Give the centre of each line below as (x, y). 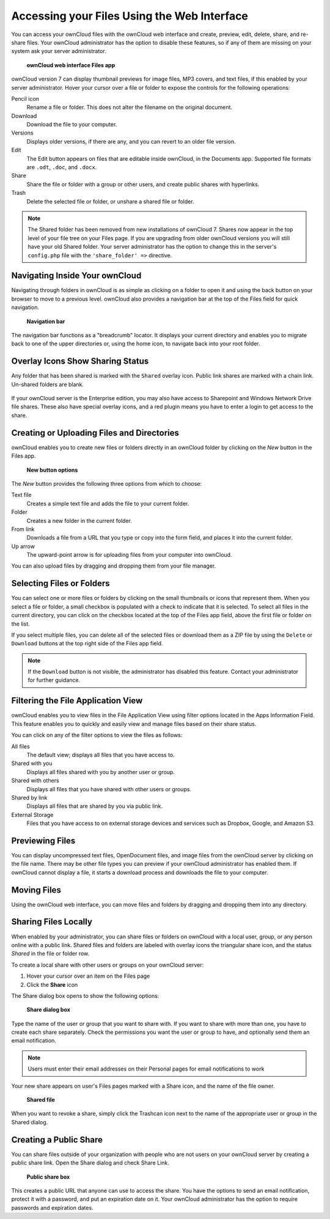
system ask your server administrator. (59, 51)
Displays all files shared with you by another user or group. (101, 772)
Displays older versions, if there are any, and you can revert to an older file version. (131, 141)
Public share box (48, 1177)
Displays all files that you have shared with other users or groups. (109, 789)
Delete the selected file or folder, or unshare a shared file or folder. (111, 201)
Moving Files (36, 890)
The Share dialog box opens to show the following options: (85, 995)
